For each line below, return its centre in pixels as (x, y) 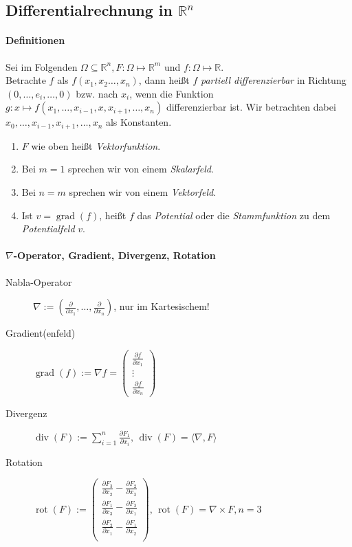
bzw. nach (97, 93)
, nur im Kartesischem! (162, 306)
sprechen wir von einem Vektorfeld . (143, 192)
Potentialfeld (48, 228)
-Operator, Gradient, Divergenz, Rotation (114, 255)
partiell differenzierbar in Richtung (273, 80)
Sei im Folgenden (42, 66)
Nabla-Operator (39, 281)
